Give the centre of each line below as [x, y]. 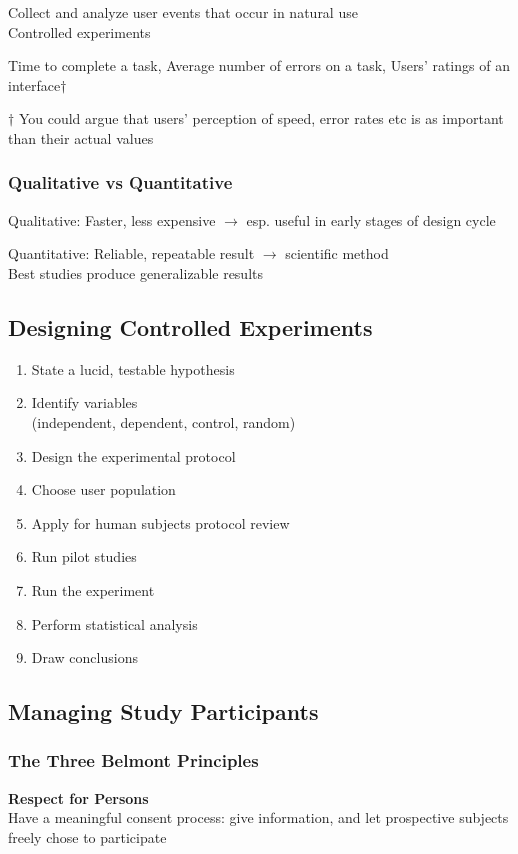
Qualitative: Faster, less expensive [112, 219]
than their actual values [81, 137]
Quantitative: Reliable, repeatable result [131, 253]
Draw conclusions [84, 657]
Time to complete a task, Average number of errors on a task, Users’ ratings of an [259, 65]
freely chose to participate [87, 836]
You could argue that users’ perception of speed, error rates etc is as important [261, 118]
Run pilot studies [84, 556]
